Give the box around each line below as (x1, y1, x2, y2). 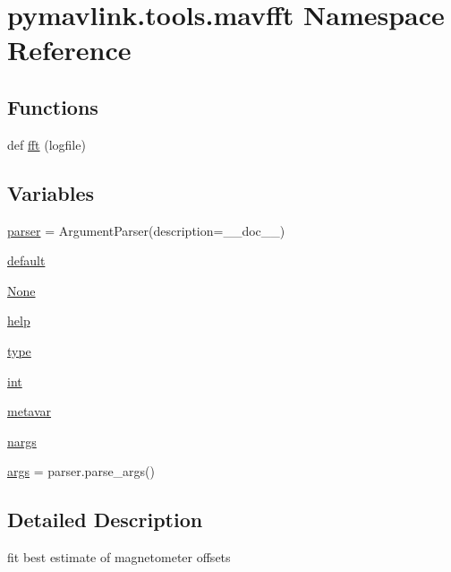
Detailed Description (7, 506, 203, 533)
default (7, 251, 46, 270)
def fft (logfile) (7, 134, 86, 153)
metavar (7, 402, 52, 420)
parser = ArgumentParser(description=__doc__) (7, 221, 285, 239)
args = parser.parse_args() (7, 462, 156, 481)
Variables (7, 178, 95, 206)
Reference (7, 31, 132, 68)
